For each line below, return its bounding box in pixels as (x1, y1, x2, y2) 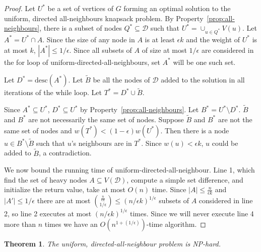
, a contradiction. (38, 147, 92, 158)
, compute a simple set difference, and (126, 174, 243, 185)
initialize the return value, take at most (4, 184, 125, 195)
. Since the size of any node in (42, 34, 135, 44)
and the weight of (186, 34, 240, 44)
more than (4, 219, 36, 229)
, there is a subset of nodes (39, 23, 122, 33)
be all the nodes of (93, 74, 150, 85)
